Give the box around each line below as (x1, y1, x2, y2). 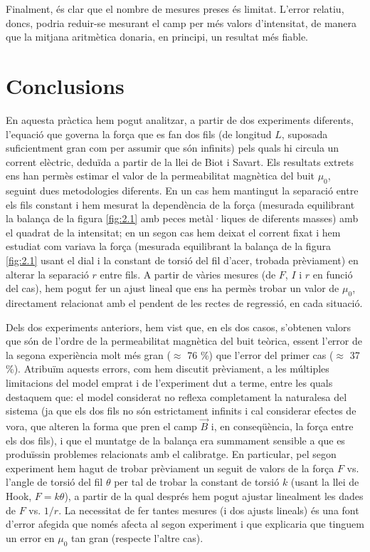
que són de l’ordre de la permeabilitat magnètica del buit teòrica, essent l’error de (6, 333, 362, 348)
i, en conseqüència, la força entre (211, 419, 354, 433)
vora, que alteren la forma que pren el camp (6, 419, 197, 433)
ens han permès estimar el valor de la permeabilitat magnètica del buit (6, 168, 314, 183)
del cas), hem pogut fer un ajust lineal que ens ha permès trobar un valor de (6, 281, 339, 296)
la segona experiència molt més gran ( (6, 347, 171, 362)
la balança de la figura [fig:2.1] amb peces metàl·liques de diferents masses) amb (6, 211, 359, 226)
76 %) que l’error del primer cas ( (187, 347, 334, 362)
